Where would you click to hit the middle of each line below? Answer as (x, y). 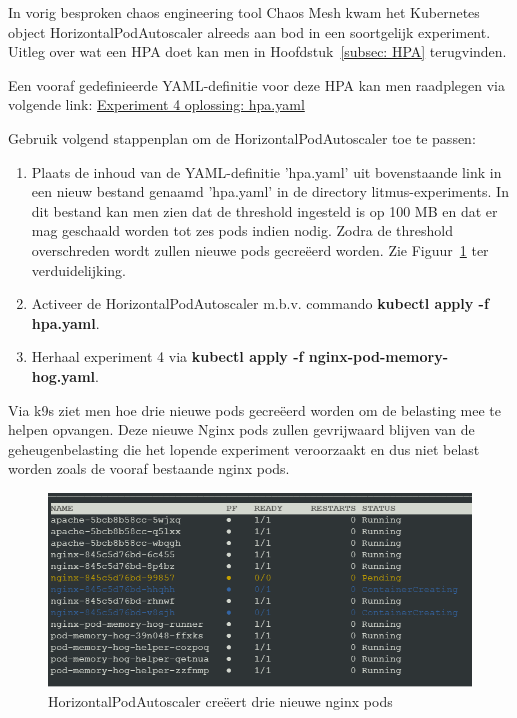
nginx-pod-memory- (378, 356)
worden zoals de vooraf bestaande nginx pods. (149, 468)
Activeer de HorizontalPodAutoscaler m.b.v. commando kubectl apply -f (260, 303)
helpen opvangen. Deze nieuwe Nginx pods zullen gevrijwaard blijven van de (241, 429)
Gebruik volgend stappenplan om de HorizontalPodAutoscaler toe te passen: (242, 137)
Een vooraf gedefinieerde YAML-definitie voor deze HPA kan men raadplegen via (256, 84)
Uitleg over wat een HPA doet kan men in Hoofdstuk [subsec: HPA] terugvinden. (257, 51)
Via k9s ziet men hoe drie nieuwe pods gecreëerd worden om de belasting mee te (255, 409)
